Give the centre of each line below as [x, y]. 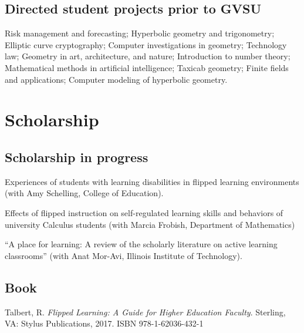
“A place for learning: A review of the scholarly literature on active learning [141, 244]
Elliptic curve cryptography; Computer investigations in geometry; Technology [146, 44]
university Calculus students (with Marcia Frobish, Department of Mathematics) [150, 224]
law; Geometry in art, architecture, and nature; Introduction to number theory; [148, 56]
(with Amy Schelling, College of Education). [84, 193]
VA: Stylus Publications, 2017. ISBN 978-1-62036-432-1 [104, 323]
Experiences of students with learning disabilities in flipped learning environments [152, 181]
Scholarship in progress [77, 157]
